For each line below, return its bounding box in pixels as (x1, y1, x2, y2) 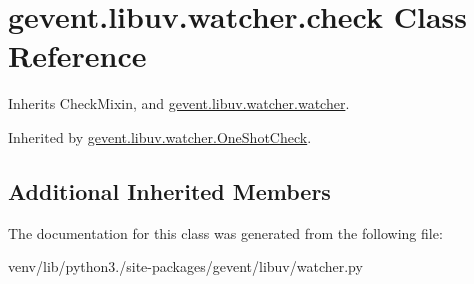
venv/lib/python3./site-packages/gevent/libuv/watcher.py (8, 256, 363, 277)
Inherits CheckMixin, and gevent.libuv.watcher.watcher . (8, 93, 350, 114)
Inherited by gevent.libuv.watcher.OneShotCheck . (8, 126, 312, 147)
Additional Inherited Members (8, 175, 331, 206)
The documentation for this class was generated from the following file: (8, 222, 443, 243)
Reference (8, 35, 147, 76)
